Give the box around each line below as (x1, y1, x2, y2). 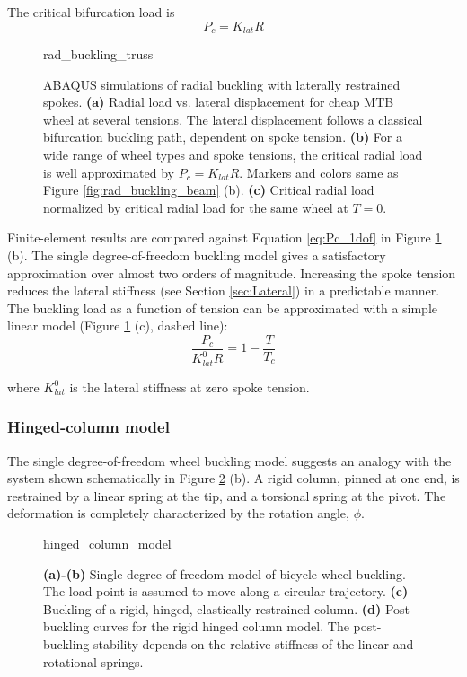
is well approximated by (43, 163, 174, 181)
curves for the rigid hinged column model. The (93, 617, 349, 636)
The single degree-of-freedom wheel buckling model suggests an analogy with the (7, 451, 452, 470)
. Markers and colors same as (239, 163, 399, 181)
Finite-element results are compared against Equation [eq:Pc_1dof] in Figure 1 (7, 228, 442, 247)
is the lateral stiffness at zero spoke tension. (69, 377, 310, 396)
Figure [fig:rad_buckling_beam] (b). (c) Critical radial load (43, 180, 374, 199)
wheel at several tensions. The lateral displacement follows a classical (43, 110, 423, 128)
